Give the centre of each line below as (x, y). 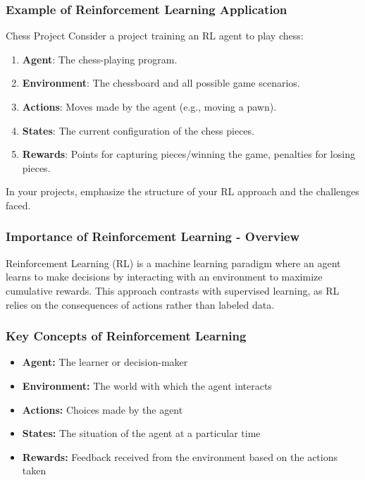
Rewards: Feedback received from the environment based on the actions (180, 456)
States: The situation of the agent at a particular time (141, 433)
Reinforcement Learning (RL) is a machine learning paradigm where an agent (173, 263)
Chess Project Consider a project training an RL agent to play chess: (155, 36)
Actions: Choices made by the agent (103, 409)
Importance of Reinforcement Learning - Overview (153, 236)
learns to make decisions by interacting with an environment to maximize (164, 277)
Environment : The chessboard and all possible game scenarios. (161, 83)
